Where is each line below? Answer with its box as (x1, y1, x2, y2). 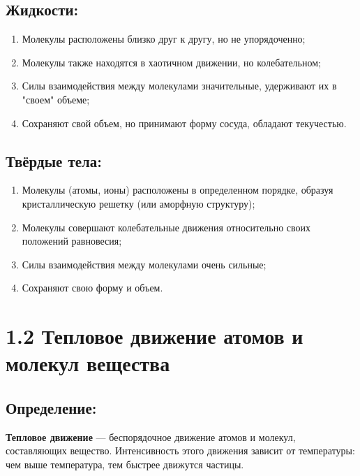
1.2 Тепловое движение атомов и (6, 322, 303, 350)
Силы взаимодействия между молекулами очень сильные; (22, 257, 267, 271)
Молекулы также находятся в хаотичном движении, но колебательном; (22, 55, 321, 69)
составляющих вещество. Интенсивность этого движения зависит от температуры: (6, 443, 355, 458)
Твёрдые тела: (6, 150, 103, 171)
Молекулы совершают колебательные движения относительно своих (22, 219, 311, 234)
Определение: (6, 396, 97, 418)
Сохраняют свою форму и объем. (22, 280, 163, 295)
